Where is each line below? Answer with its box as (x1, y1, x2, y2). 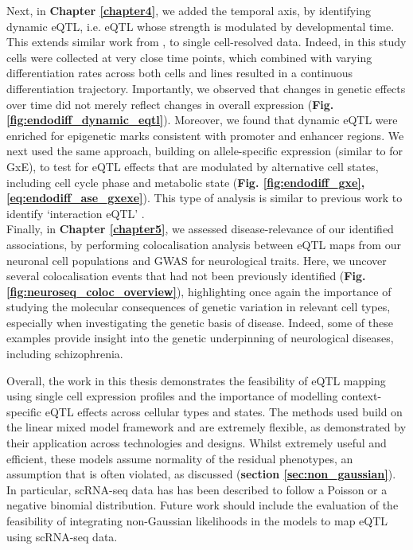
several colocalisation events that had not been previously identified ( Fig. (6, 267, 366, 284)
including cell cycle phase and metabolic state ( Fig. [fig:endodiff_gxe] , (6, 174, 365, 190)
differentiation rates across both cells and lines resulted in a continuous (6, 64, 353, 81)
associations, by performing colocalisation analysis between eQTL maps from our (6, 236, 401, 252)
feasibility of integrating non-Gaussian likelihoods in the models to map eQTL (6, 513, 388, 529)
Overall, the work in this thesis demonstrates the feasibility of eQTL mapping (6, 372, 386, 388)
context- (341, 388, 382, 404)
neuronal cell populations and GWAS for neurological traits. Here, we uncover (6, 252, 387, 268)
